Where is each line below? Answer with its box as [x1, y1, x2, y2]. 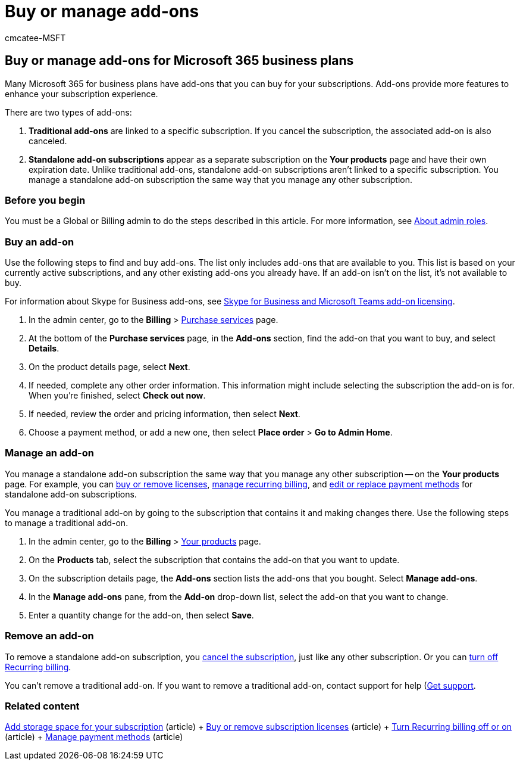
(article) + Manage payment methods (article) [5, 732, 183, 742]
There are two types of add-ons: [5, 107, 132, 117]
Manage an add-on [5, 447, 94, 459]
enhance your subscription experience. [5, 88, 158, 99]
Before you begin [5, 194, 86, 206]
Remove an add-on [5, 630, 94, 642]
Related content [5, 699, 80, 712]
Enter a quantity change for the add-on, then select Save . [29, 609, 254, 620]
